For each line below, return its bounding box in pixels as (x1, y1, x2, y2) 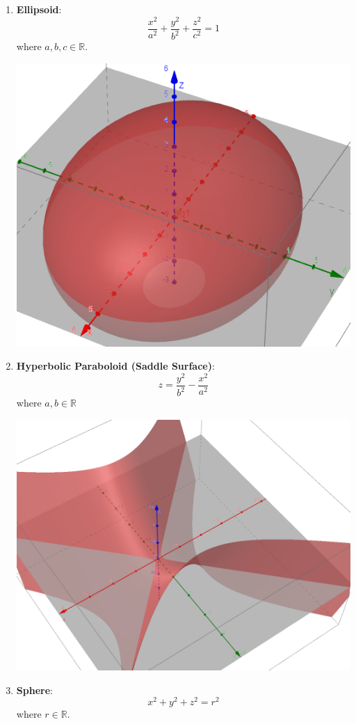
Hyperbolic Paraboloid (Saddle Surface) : (16, 359, 215, 373)
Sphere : (16, 682, 53, 697)
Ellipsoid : (16, 2, 62, 16)
